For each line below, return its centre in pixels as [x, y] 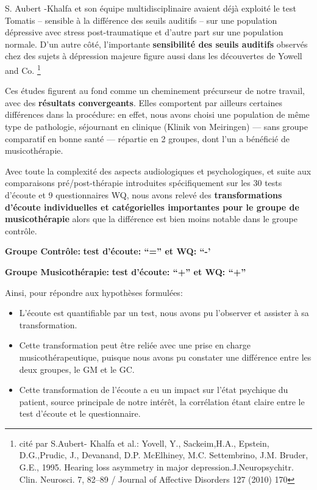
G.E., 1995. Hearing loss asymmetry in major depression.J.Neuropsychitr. [156, 467]
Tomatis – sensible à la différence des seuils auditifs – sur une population [141, 20]
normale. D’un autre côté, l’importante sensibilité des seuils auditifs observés [156, 44]
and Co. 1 [23, 69]
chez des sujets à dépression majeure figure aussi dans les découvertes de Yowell [154, 56]
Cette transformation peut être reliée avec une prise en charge [135, 345]
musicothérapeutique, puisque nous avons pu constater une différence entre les [165, 357]
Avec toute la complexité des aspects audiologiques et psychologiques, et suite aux [158, 171]
